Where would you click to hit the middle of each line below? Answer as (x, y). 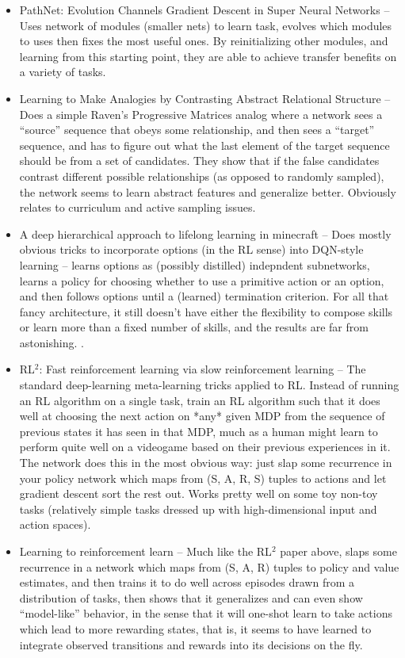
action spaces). (55, 524)
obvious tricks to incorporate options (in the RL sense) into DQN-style (191, 249)
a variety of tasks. (63, 72)
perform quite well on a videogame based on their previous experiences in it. (205, 447)
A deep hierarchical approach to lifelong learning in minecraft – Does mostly (205, 233)
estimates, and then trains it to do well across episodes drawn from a (187, 582)
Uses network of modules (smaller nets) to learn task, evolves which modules (206, 25)
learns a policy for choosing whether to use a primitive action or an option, (202, 280)
